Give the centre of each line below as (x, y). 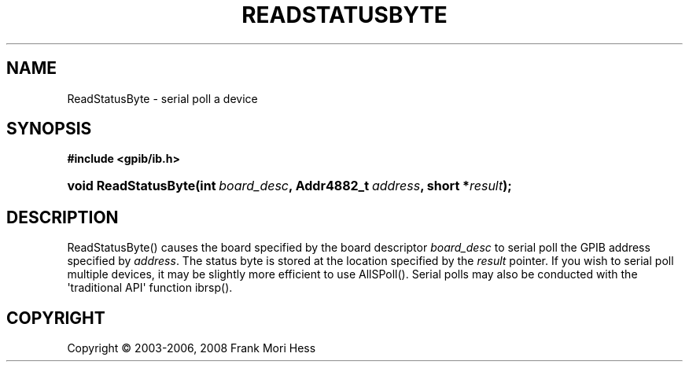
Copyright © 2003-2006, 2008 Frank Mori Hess (192, 348)
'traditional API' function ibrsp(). (150, 288)
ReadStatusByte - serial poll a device (162, 98)
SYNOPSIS (49, 129)
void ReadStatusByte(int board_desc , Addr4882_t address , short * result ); (289, 186)
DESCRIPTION (63, 217)
